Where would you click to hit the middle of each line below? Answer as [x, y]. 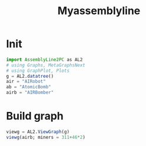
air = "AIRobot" [26, 82]
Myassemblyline [99, 11]
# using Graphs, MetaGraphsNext [46, 65]
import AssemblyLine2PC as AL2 [44, 59]
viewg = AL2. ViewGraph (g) [38, 132]
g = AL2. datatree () [30, 76]
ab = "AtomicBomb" [29, 87]
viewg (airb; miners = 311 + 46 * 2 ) [46, 137]
